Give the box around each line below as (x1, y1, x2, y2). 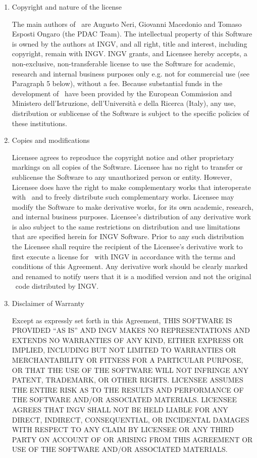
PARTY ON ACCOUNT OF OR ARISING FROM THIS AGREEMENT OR (12, 434, 253, 444)
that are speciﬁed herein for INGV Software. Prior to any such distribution (12, 231, 244, 242)
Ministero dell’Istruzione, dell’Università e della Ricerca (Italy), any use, (12, 98, 236, 108)
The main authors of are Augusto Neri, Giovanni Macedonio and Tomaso (12, 18, 242, 29)
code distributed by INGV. (15, 281, 99, 291)
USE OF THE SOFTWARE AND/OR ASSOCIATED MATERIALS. (12, 444, 228, 454)
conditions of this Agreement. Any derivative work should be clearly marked (12, 261, 248, 272)
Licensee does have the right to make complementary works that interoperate (12, 181, 251, 192)
